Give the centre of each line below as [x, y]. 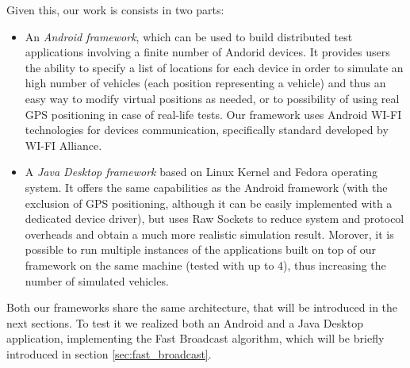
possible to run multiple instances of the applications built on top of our [201, 249]
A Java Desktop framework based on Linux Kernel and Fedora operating [201, 172]
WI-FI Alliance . [63, 145]
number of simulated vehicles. [97, 280]
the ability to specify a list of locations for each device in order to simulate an [214, 67]
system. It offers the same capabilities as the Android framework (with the [206, 187]
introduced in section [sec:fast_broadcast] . [109, 353]
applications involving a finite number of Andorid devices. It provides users [207, 52]
